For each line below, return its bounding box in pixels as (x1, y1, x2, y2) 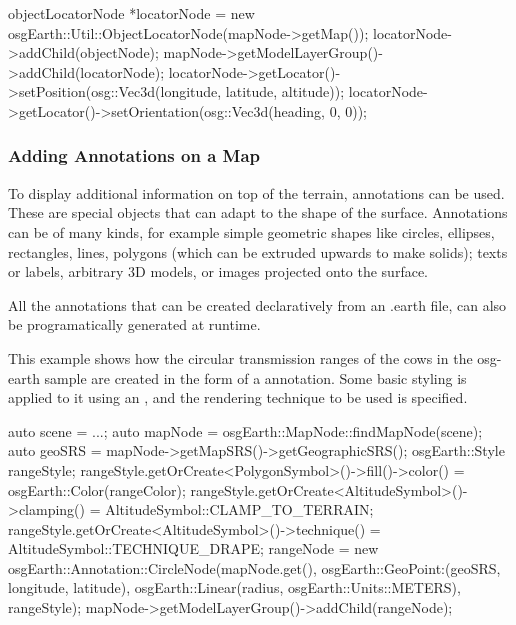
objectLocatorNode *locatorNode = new (8, 3, 255, 23)
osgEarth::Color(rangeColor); (8, 479, 186, 500)
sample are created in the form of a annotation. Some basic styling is (44, 367, 467, 388)
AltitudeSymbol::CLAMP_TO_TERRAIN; (105, 499, 374, 520)
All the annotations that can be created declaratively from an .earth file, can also (8, 294, 507, 315)
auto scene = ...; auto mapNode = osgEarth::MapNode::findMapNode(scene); (8, 420, 483, 441)
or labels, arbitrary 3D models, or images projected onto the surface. (8, 261, 428, 282)
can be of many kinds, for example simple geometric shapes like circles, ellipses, (8, 221, 495, 242)
